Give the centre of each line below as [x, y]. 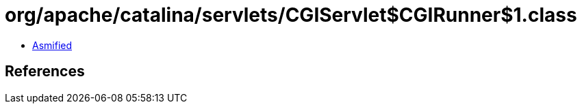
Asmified [52, 45]
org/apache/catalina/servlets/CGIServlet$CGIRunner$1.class [291, 15]
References [45, 72]
